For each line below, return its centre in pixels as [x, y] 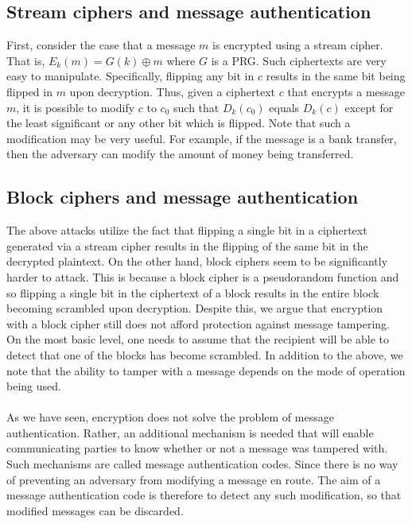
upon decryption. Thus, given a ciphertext [173, 91]
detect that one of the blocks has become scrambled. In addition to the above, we [205, 354]
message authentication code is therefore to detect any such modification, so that [204, 495]
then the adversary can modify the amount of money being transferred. [180, 154]
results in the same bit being [336, 76]
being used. [34, 386]
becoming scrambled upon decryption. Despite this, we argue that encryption [195, 308]
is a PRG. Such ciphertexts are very [299, 60]
